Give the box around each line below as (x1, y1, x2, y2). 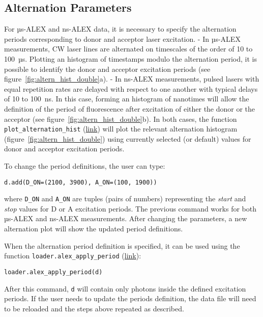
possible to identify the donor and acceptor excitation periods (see (4, 63, 211, 74)
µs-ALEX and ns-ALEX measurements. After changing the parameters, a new (4, 213, 247, 224)
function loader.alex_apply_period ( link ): (4, 250, 141, 261)
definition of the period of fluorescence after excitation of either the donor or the (4, 103, 255, 114)
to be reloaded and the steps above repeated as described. (4, 303, 184, 313)
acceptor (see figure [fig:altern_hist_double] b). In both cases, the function (4, 113, 237, 124)
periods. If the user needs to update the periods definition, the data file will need (4, 293, 256, 304)
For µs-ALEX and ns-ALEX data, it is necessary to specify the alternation (4, 23, 237, 34)
